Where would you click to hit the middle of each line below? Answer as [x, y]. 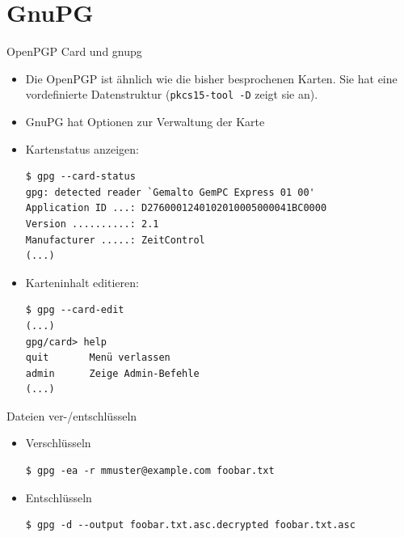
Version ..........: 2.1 [92, 224]
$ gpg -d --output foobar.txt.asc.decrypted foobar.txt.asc [190, 525]
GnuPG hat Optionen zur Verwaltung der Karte [145, 121]
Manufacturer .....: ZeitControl [115, 240]
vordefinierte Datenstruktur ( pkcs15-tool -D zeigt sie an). [172, 94]
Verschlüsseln [58, 443]
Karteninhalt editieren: [82, 282]
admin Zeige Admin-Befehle [112, 373]
